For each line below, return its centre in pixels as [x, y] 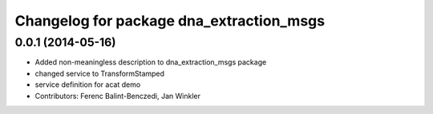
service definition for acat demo [88, 85]
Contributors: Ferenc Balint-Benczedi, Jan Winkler [117, 96]
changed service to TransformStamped [99, 73]
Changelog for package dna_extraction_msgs [170, 21]
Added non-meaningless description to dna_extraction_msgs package [151, 62]
